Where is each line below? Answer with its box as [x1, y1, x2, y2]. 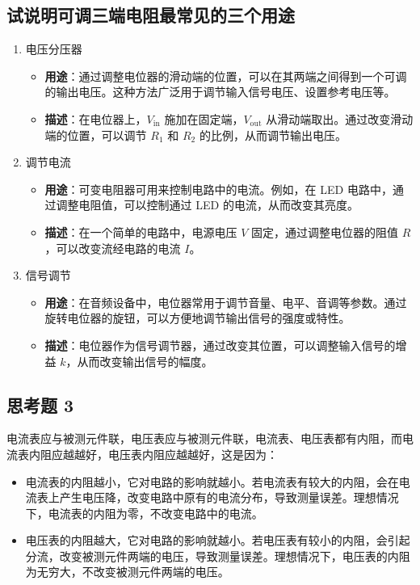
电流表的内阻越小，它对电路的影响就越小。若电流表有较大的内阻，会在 [25, 473, 399, 490]
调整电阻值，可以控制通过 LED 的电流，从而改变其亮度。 [56, 196, 359, 213]
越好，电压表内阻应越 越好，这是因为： [74, 445, 278, 462]
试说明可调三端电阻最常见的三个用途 [6, 2, 295, 27]
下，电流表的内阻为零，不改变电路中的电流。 [25, 504, 263, 521]
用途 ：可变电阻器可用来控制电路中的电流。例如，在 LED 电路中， [44, 180, 393, 197]
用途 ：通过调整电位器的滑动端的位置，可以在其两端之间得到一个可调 [44, 67, 407, 84]
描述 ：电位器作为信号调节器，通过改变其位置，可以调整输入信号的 [44, 336, 396, 353]
